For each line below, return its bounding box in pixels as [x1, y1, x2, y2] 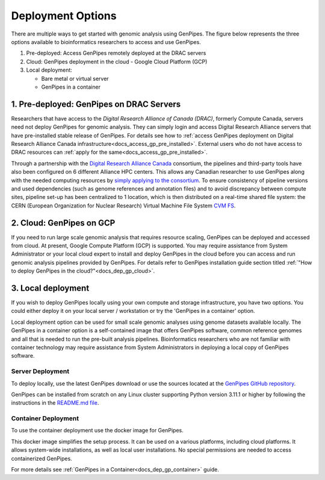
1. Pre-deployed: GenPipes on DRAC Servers [11, 99, 181, 109]
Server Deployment [11, 367, 69, 376]
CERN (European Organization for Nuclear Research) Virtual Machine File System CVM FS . [11, 202, 236, 209]
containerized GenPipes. [11, 455, 72, 462]
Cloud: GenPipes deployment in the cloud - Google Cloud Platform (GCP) [26, 58, 208, 65]
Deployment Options [11, 9, 117, 22]
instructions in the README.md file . [11, 399, 99, 406]
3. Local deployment [11, 283, 90, 293]
